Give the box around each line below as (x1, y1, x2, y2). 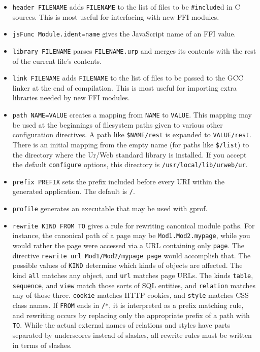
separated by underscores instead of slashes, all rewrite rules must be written (12, 329, 252, 340)
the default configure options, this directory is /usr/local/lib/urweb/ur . (12, 159, 248, 170)
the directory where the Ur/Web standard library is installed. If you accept (12, 149, 247, 160)
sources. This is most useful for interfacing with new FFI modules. (12, 11, 219, 22)
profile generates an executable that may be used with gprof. (12, 203, 208, 214)
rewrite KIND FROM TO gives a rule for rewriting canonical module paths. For (12, 220, 255, 230)
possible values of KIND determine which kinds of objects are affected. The (12, 260, 243, 270)
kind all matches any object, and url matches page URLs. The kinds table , (12, 270, 253, 281)
